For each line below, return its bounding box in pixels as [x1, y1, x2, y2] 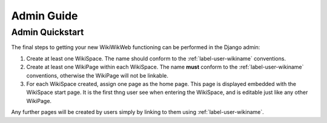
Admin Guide [11, 9, 78, 22]
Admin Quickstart [11, 27, 84, 38]
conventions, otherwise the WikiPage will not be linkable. [26, 71, 169, 79]
